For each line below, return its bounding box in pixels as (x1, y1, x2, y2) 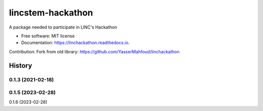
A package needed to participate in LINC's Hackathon (9, 24, 117, 30)
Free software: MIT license (21, 33, 75, 39)
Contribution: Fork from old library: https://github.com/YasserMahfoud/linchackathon (9, 48, 180, 54)
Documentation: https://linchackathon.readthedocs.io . (21, 40, 130, 46)
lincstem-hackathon (9, 7, 94, 18)
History (9, 61, 33, 70)
